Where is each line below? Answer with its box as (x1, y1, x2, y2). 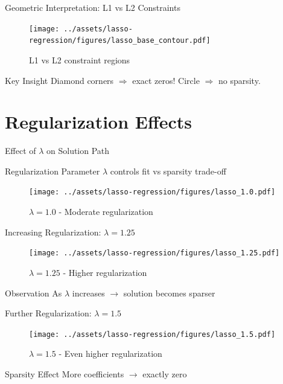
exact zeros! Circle (132, 74, 200, 86)
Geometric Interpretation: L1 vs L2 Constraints (5, 1, 180, 13)
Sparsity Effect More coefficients (5, 367, 124, 380)
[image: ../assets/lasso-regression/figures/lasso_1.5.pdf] (29, 330, 276, 339)
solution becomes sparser (123, 286, 215, 299)
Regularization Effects (5, 109, 192, 134)
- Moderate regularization (59, 205, 153, 218)
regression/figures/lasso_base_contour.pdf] (29, 36, 211, 45)
